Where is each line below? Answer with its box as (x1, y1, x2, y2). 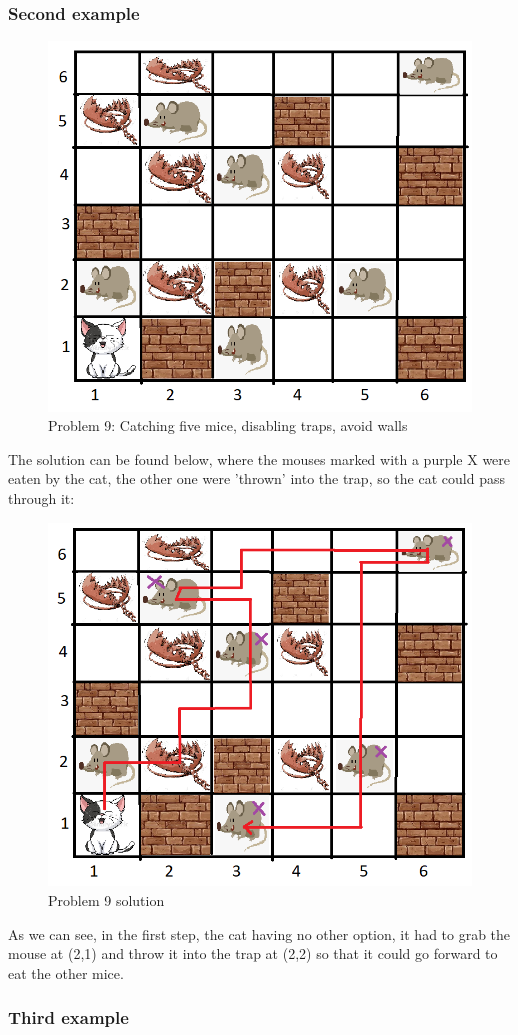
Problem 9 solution (48, 889, 165, 910)
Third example (8, 1005, 129, 1030)
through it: (8, 488, 75, 509)
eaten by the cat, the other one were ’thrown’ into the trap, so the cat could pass (8, 468, 505, 489)
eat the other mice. (8, 962, 124, 983)
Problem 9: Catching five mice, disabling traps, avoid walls (48, 415, 408, 436)
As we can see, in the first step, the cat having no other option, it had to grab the (8, 923, 511, 944)
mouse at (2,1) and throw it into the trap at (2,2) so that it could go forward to (8, 943, 498, 964)
